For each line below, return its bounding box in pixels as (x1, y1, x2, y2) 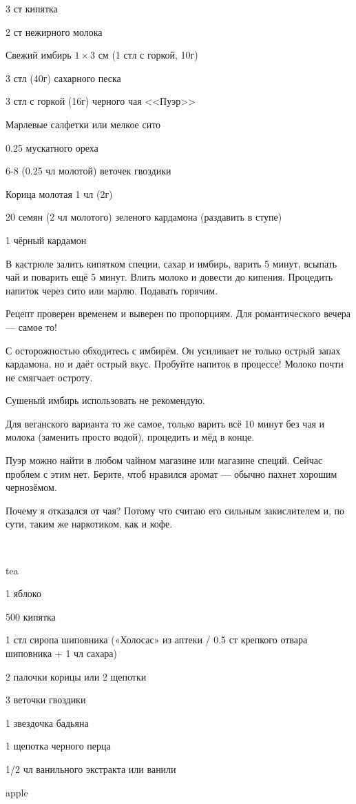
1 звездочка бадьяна (6, 715, 89, 730)
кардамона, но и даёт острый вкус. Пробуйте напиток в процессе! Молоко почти (6, 356, 344, 371)
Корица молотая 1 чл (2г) (6, 186, 113, 201)
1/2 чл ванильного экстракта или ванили (6, 761, 176, 776)
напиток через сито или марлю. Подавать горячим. (6, 283, 218, 297)
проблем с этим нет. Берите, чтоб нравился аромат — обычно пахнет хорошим (6, 466, 337, 481)
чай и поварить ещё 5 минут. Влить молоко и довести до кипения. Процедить (6, 270, 333, 284)
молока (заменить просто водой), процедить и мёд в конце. (6, 430, 255, 444)
